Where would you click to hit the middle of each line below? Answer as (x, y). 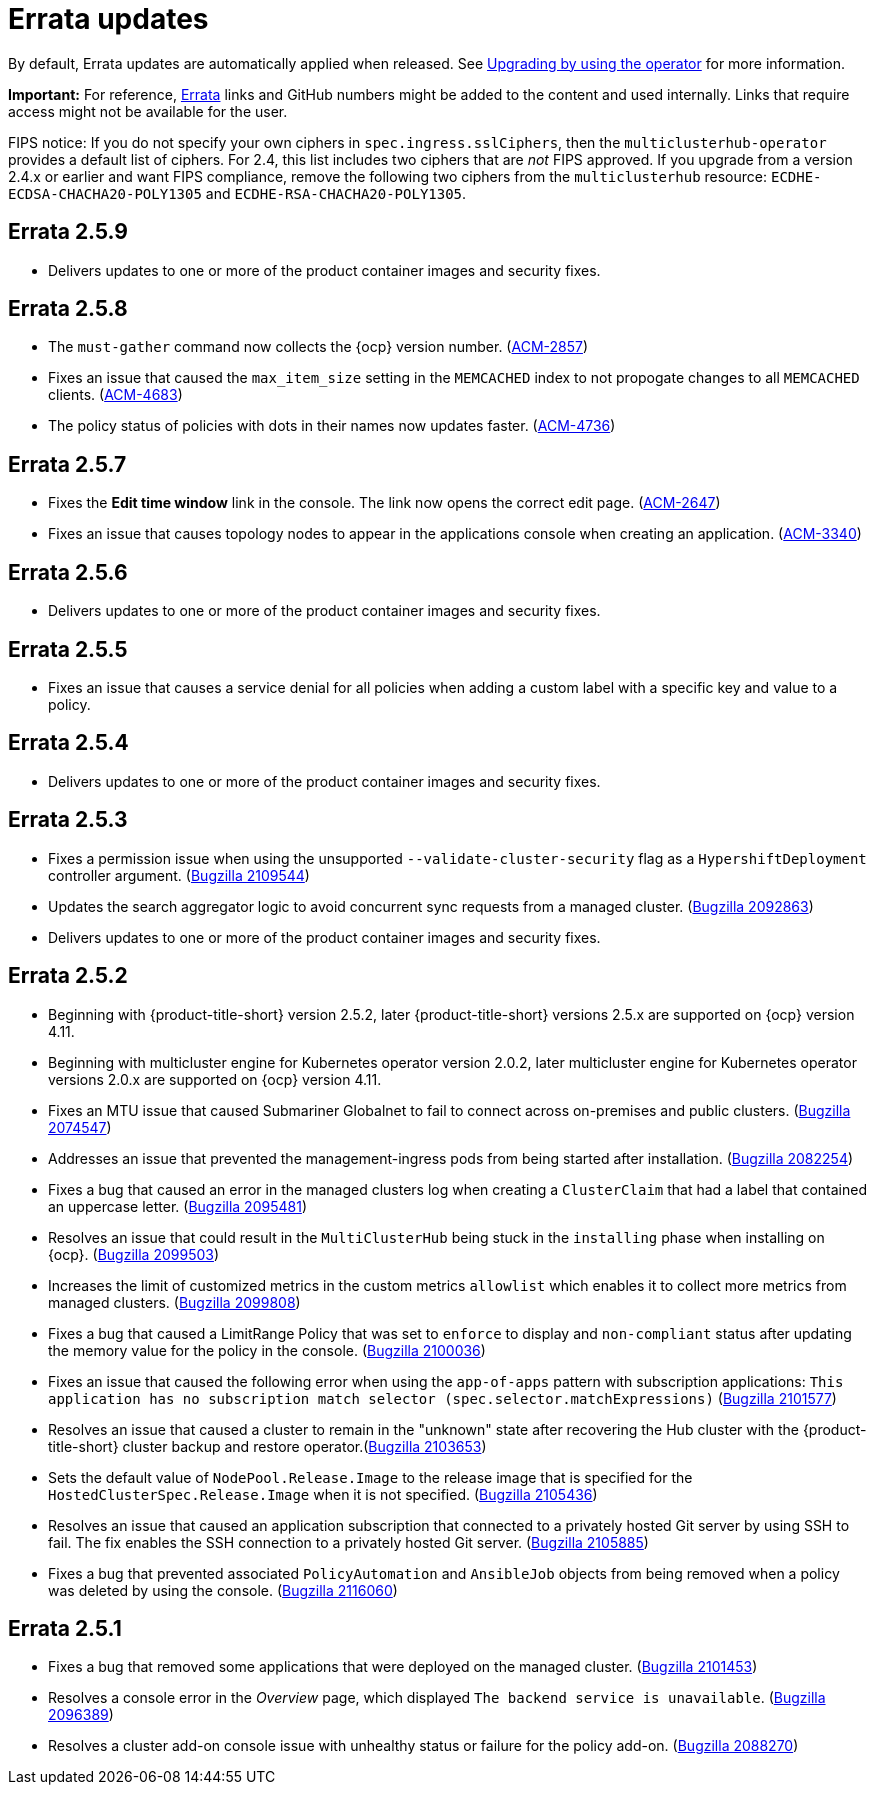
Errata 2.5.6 (68, 572)
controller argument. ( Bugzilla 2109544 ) (179, 875)
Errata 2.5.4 (68, 743)
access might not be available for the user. (148, 111)
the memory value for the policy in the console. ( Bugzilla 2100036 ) (267, 1350)
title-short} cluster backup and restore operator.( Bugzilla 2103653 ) (267, 1446)
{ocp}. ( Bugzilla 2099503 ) (134, 1254)
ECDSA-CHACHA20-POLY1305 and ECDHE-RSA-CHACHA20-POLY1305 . (237, 193)
